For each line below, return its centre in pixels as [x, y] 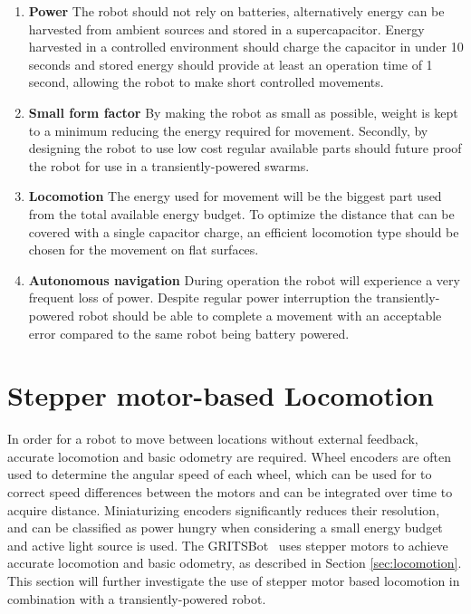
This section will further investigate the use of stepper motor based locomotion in [234, 580]
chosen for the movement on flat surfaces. [144, 249]
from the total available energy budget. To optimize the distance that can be [241, 213]
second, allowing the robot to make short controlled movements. [206, 82]
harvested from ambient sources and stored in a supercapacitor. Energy [226, 29]
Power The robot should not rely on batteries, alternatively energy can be [236, 11]
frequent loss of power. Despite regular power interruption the [200, 297]
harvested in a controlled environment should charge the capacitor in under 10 [246, 47]
